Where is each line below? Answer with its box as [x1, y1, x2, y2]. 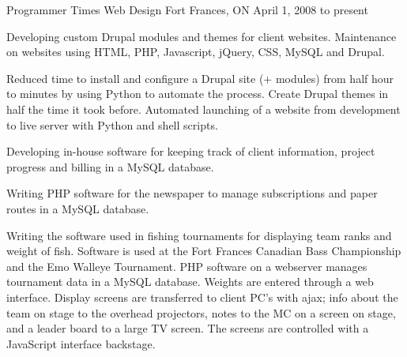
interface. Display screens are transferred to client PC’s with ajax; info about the [6, 288, 398, 305]
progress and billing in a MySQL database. [6, 158, 214, 175]
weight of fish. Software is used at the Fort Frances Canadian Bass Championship [6, 242, 401, 259]
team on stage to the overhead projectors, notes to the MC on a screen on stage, [6, 304, 396, 321]
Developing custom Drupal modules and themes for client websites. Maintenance [6, 28, 397, 44]
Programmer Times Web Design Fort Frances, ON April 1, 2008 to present [6, 2, 368, 17]
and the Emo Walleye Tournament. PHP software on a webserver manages [6, 257, 367, 274]
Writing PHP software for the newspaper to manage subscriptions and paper [6, 185, 378, 201]
